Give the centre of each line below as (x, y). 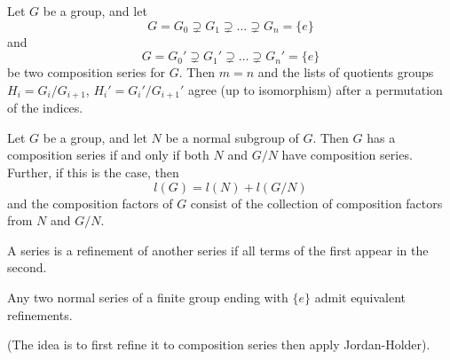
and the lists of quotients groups (346, 72)
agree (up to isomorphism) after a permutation (315, 89)
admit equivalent (360, 297)
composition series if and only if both (108, 155)
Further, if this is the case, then (93, 172)
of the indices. (45, 108)
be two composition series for (87, 72)
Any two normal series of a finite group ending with (148, 297)
